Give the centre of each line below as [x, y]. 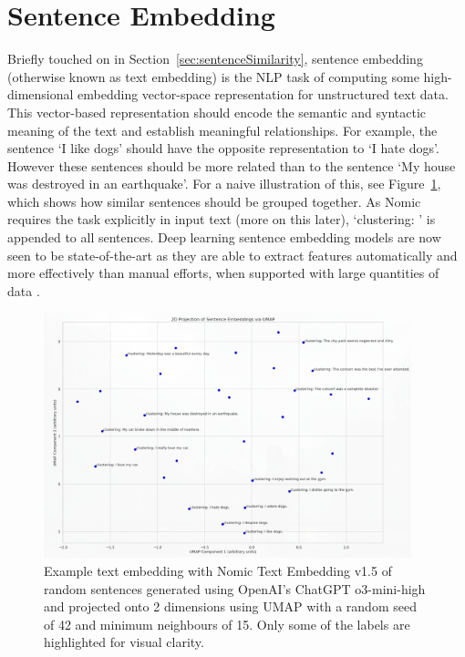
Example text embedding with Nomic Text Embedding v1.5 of [218, 571]
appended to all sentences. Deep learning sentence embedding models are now [224, 237]
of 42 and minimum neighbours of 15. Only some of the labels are [227, 624]
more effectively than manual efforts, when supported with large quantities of [223, 273]
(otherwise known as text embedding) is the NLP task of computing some [213, 76]
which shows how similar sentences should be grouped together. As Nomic [214, 201]
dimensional [41, 94]
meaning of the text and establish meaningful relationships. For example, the [222, 130]
